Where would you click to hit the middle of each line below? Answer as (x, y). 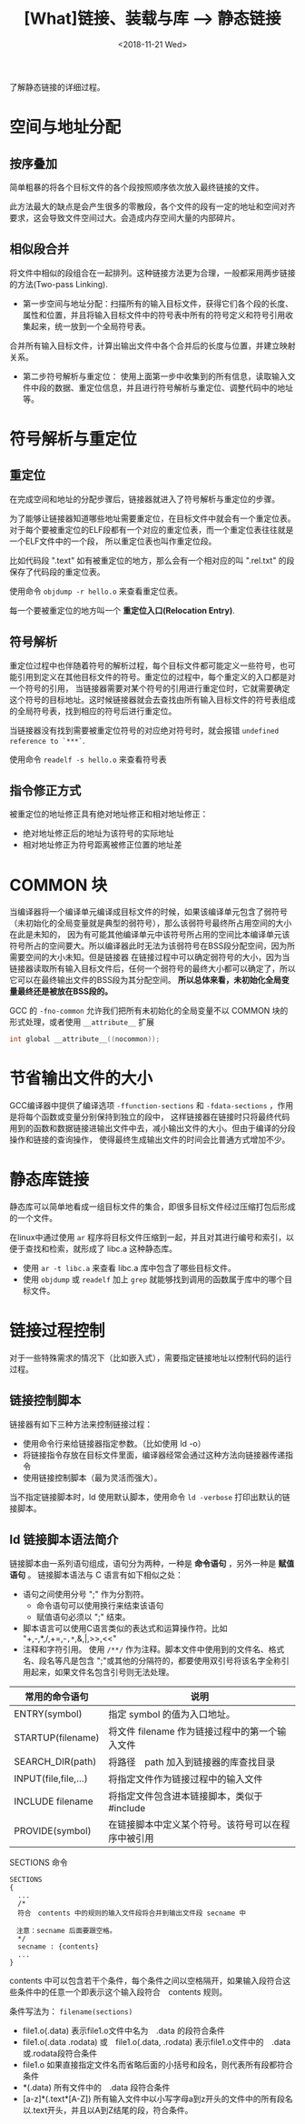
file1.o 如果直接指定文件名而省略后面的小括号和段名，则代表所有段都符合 (157, 2064)
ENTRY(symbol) (48, 1713)
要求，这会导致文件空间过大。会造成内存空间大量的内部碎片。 (125, 217)
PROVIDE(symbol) (53, 1830)
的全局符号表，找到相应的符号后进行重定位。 (93, 711)
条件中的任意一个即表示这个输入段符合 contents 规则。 (122, 1991)
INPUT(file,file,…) (51, 1778)
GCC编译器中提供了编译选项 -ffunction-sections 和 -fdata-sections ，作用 (152, 1106)
